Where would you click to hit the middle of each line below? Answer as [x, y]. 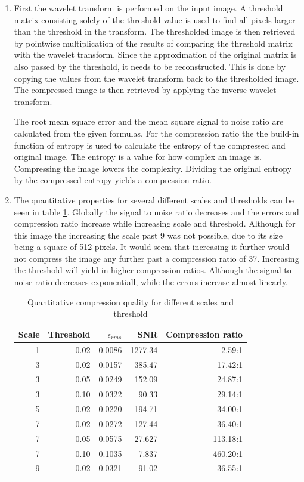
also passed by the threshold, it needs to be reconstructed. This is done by [150, 66]
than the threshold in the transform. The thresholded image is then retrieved [155, 31]
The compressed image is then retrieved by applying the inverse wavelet [145, 90]
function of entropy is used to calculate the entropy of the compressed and [150, 145]
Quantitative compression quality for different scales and [131, 302]
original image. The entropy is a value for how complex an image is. [138, 157]
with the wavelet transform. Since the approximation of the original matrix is [155, 55]
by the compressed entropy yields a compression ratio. [113, 180]
